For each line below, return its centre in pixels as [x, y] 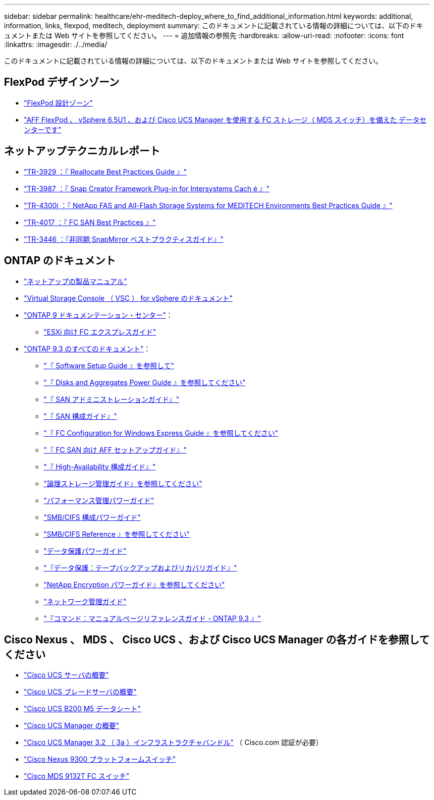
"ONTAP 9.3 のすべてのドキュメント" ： [87, 348]
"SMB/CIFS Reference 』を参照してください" [117, 534]
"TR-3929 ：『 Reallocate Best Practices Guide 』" [106, 171]
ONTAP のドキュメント [60, 261]
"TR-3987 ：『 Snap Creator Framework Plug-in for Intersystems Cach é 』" [147, 188]
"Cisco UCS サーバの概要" [66, 675]
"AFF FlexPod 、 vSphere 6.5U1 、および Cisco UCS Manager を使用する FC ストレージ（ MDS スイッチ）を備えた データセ [225, 119]
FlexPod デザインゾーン [62, 82]
